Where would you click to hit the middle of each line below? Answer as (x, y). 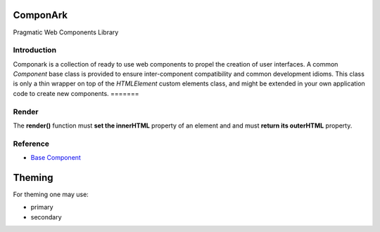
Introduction (34, 50)
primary (42, 207)
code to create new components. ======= (76, 93)
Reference (31, 144)
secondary (46, 217)
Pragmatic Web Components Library (66, 32)
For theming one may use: (51, 195)
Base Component (56, 158)
